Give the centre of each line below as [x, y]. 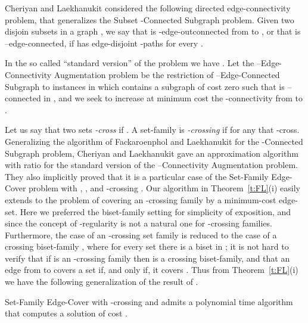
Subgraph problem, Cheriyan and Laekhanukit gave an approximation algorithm [152, 153]
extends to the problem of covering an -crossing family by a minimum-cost [141, 199]
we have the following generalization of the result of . [102, 282]
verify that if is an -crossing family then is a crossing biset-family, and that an [147, 258]
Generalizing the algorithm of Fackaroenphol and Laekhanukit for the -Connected [154, 141]
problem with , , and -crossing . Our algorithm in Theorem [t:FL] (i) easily [164, 188]
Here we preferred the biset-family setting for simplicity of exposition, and [155, 211]
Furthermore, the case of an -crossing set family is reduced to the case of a [141, 235]
